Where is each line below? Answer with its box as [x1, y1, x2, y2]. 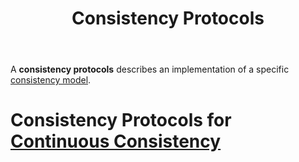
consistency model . [10, 74, 92, 86]
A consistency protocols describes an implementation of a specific [10, 63, 290, 76]
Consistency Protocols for [10, 109, 232, 132]
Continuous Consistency [10, 130, 222, 153]
